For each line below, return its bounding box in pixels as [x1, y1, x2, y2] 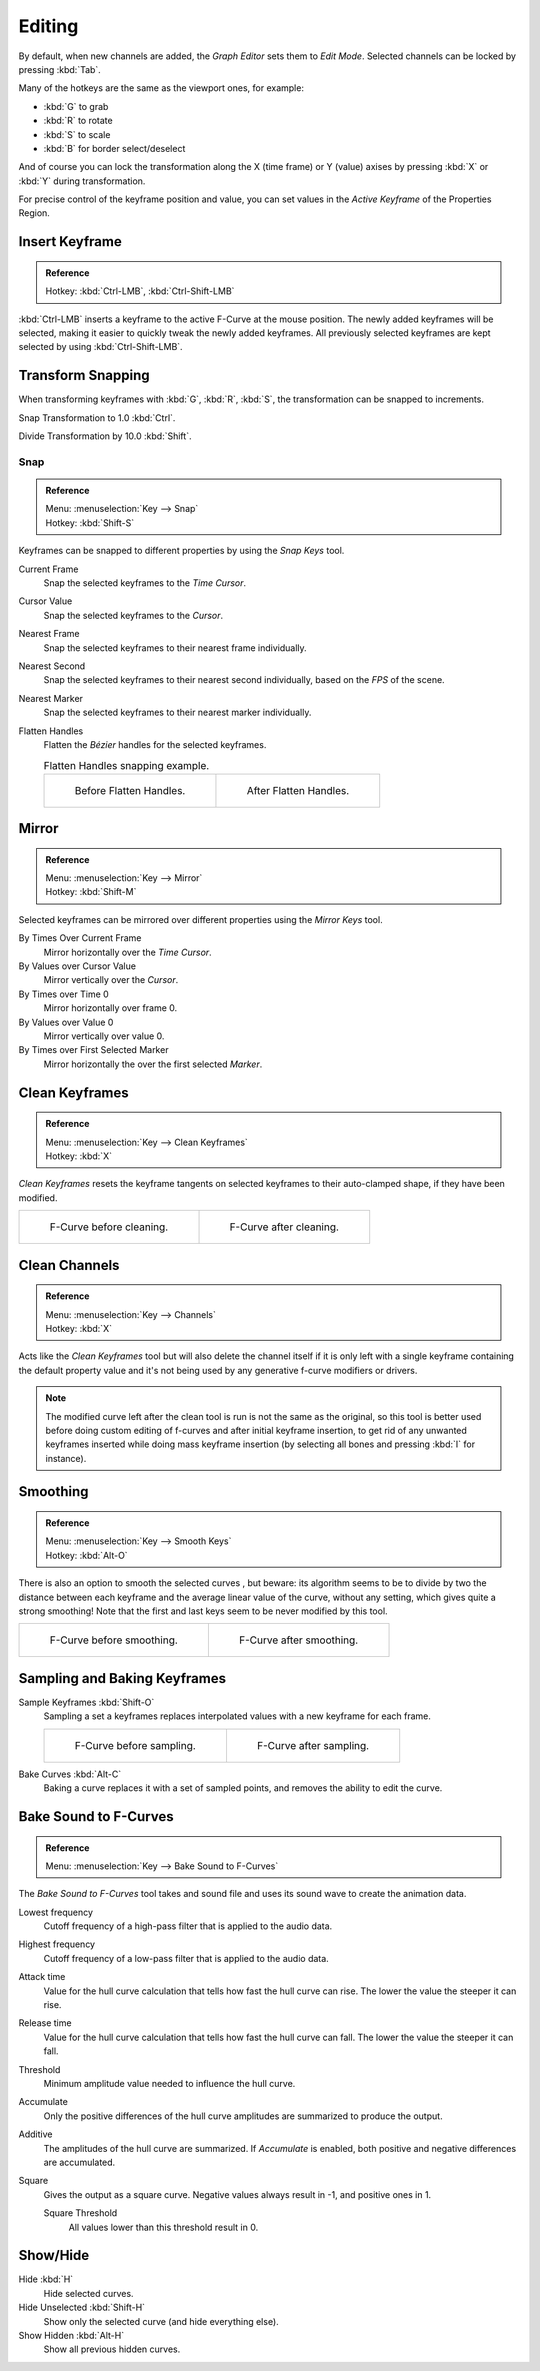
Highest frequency [18, 1938, 95, 1950]
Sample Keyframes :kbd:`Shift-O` [18, 1696, 155, 1708]
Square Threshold [43, 2207, 118, 2219]
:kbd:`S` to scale [43, 128, 111, 140]
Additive [18, 2128, 53, 2140]
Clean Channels [18, 1256, 120, 1274]
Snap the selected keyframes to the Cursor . [43, 609, 224, 621]
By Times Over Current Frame [18, 932, 142, 944]
